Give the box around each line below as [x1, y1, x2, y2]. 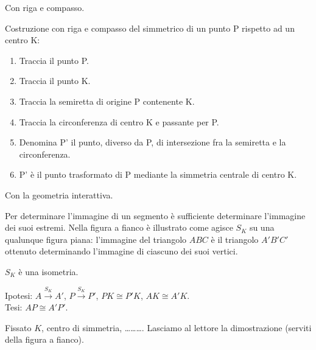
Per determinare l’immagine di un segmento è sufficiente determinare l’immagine [5, 209, 306, 222]
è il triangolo [211, 233, 259, 245]
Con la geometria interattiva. [5, 188, 113, 201]
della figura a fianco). [5, 333, 84, 346]
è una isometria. [18, 265, 79, 278]
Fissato [5, 321, 32, 334]
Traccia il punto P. [19, 54, 89, 66]
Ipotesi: [5, 289, 33, 301]
